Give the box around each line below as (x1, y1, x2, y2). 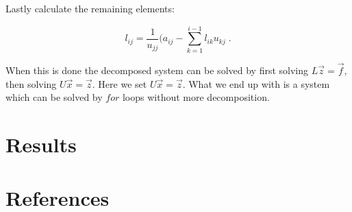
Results (5, 130, 77, 158)
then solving (5, 76, 57, 91)
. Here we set (92, 76, 147, 91)
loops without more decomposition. (122, 90, 270, 104)
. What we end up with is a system (182, 76, 330, 91)
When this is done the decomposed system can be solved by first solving (5, 62, 309, 77)
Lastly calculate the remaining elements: (5, 1, 175, 15)
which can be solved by (5, 90, 103, 104)
